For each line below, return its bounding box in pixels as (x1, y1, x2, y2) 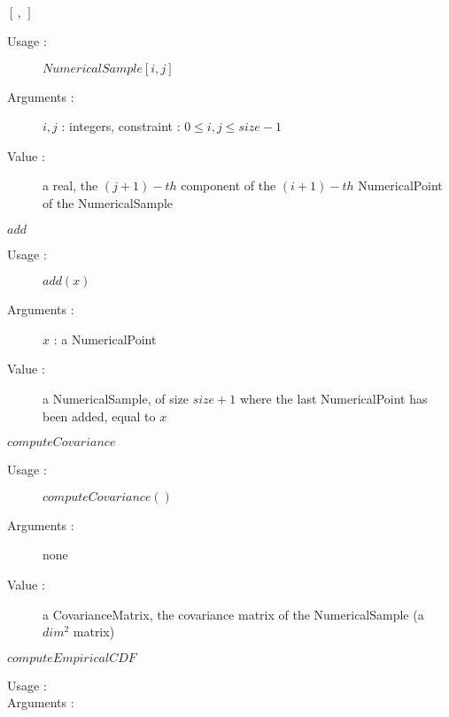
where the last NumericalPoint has (239, 389, 428, 407)
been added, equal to (43, 406, 156, 425)
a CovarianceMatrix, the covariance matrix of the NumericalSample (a (43, 605, 424, 623)
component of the (181, 176, 276, 195)
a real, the (43, 176, 98, 195)
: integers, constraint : (61, 117, 181, 135)
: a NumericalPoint (53, 329, 157, 348)
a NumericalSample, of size (43, 389, 189, 407)
